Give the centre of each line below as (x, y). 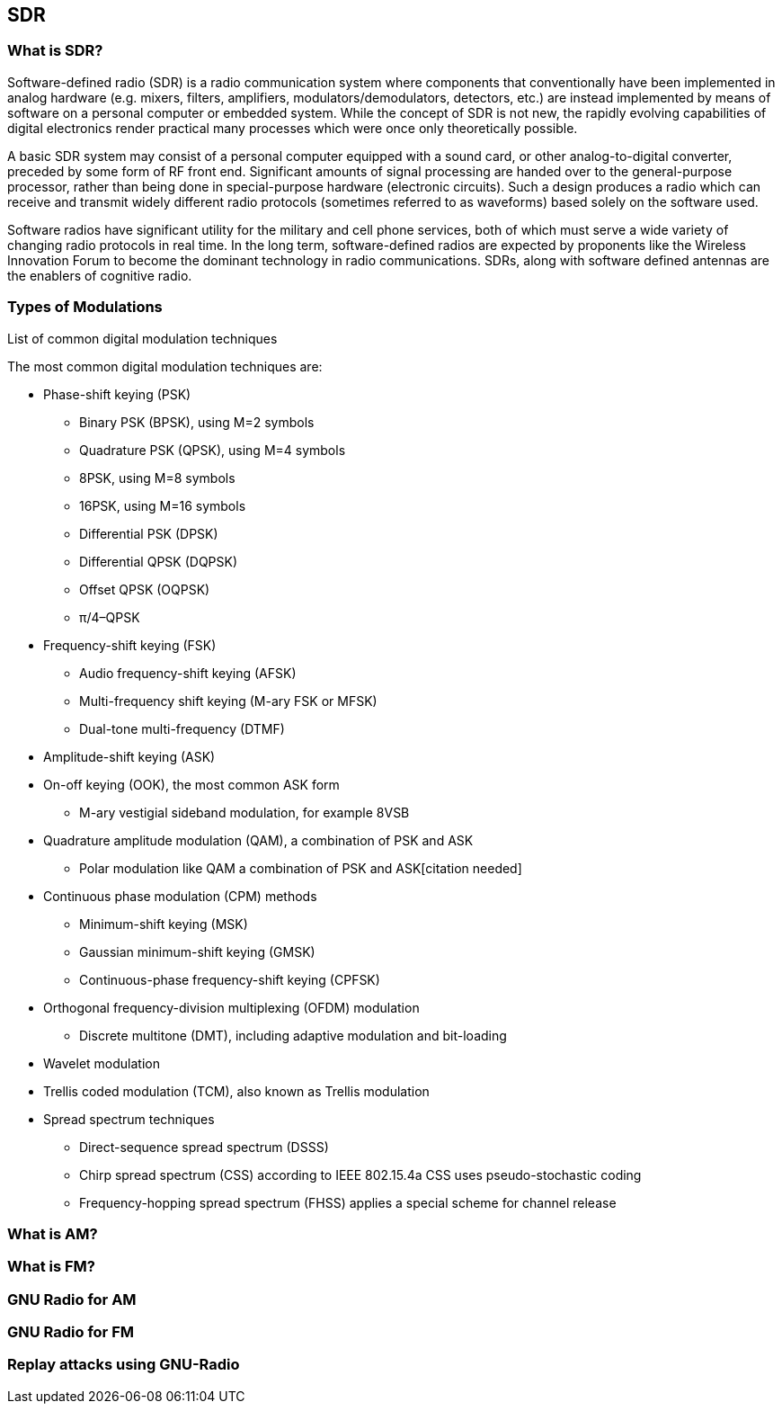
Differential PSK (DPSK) (149, 533)
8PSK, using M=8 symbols (157, 478)
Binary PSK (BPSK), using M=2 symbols (197, 422)
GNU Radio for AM (72, 1299)
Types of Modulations (85, 307)
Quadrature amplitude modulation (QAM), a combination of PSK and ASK (258, 840)
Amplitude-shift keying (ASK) (129, 756)
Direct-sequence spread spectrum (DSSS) (204, 1147)
